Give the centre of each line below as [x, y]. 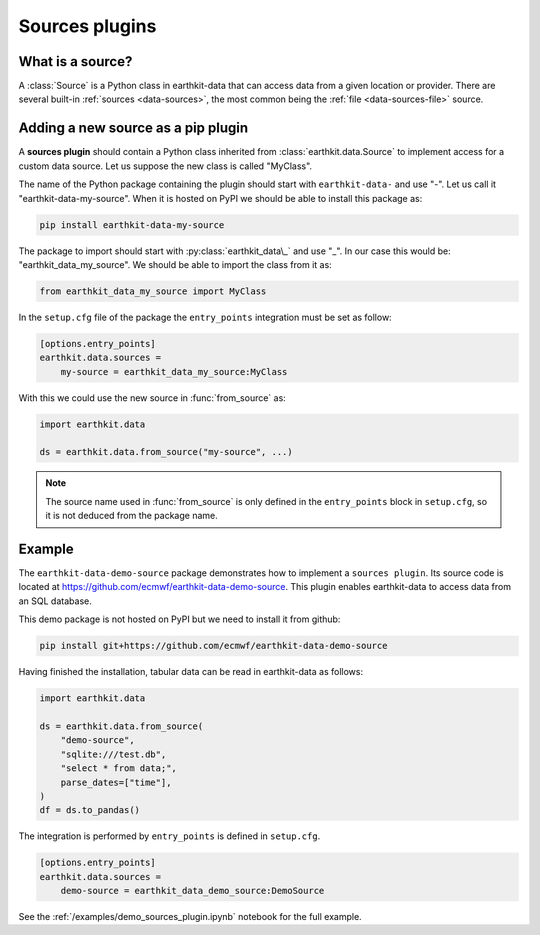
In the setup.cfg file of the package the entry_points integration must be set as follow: [205, 317]
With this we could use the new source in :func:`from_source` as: [152, 397]
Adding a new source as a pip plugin [133, 128]
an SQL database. [55, 601]
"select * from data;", [118, 768]
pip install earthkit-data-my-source [132, 224]
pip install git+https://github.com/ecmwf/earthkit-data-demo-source [213, 646]
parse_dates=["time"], [116, 782]
